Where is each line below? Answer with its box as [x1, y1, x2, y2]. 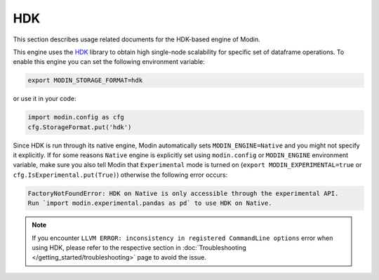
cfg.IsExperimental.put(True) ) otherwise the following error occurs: [13, 171, 228, 179]
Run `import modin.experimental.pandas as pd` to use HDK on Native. [27, 199, 272, 207]
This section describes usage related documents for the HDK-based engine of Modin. [13, 35, 261, 44]
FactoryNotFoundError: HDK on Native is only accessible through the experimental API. [27, 189, 339, 197]
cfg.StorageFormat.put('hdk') [27, 123, 132, 131]
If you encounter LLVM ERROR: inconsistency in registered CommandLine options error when [32, 234, 333, 242]
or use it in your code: [13, 95, 77, 103]
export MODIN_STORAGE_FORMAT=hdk [27, 76, 143, 84]
